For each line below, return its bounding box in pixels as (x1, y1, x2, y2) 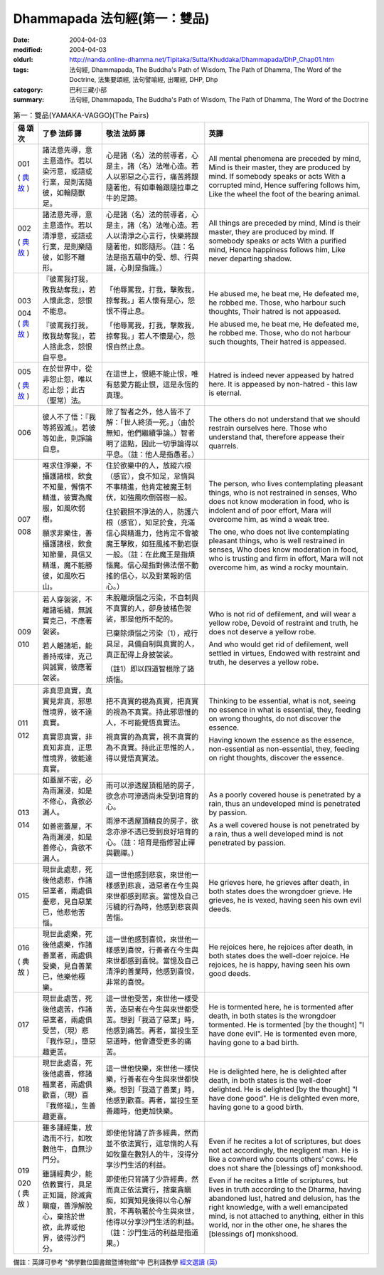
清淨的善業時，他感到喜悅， (105, 966, 199, 976)
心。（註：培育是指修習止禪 (105, 837, 196, 847)
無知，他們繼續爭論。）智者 (105, 428, 196, 438)
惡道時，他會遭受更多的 (105, 1036, 185, 1046)
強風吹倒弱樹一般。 (127, 492, 192, 502)
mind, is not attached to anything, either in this (208, 1211, 364, 1221)
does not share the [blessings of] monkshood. (208, 1163, 363, 1172)
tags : (13, 65, 29, 74)
